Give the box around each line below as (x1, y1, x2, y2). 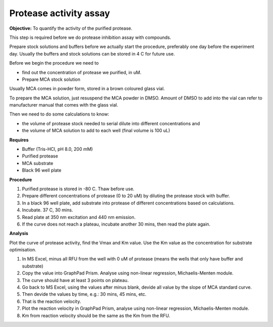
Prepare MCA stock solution (22, 76, 80, 82)
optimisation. (9, 247, 36, 253)
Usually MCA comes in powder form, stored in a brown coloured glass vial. (9, 86, 165, 92)
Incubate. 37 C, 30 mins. (22, 207, 73, 213)
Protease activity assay (9, 8, 110, 19)
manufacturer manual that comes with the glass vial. (9, 102, 118, 108)
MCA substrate (22, 160, 54, 166)
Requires (9, 137, 29, 143)
